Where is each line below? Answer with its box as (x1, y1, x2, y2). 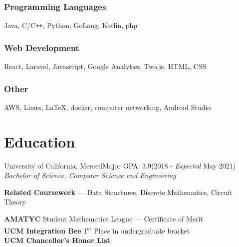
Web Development (4, 41, 79, 53)
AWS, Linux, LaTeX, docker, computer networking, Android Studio (4, 101, 211, 112)
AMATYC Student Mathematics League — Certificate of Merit (4, 213, 203, 223)
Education (4, 131, 75, 151)
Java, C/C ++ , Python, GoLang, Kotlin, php (4, 20, 138, 30)
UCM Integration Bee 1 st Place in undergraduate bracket (4, 223, 190, 235)
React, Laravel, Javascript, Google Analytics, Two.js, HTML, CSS (4, 61, 207, 71)
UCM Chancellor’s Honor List (4, 234, 110, 245)
